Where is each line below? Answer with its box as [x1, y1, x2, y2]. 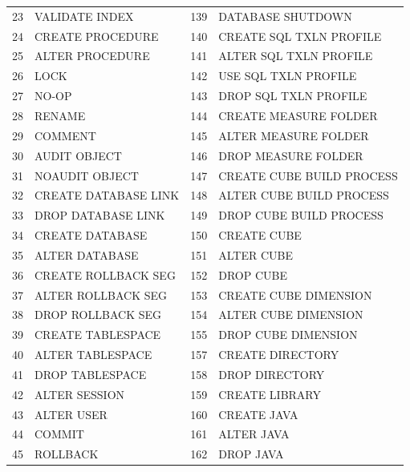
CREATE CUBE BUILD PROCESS [218, 167, 398, 184]
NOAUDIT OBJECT [35, 167, 139, 184]
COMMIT [35, 426, 84, 442]
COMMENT [35, 127, 96, 143]
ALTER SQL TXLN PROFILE [218, 47, 373, 64]
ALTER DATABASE [35, 246, 139, 263]
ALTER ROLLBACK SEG [35, 286, 167, 303]
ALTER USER [35, 405, 108, 422]
